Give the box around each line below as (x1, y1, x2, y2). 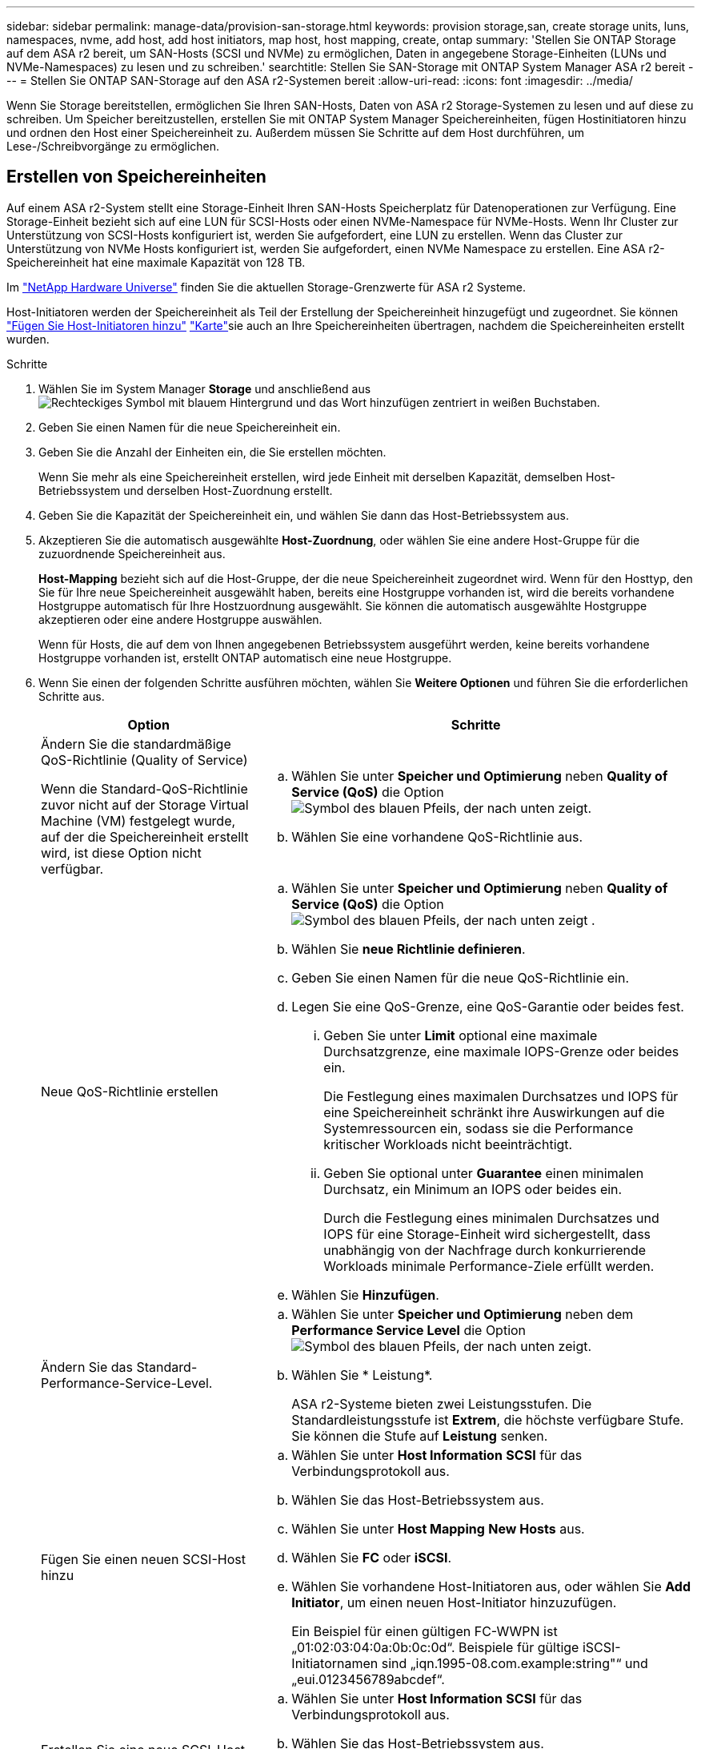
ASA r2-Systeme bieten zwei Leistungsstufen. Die (291, 1395, 592, 1412)
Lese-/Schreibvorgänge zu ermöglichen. (6, 139, 220, 153)
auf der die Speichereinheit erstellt (41, 828, 249, 845)
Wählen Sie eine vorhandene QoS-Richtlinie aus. (291, 828, 583, 845)
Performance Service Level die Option (291, 1321, 527, 1338)
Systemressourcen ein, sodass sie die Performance (323, 1120, 634, 1136)
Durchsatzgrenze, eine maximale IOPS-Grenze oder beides (323, 1043, 679, 1059)
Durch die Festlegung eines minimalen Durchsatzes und (323, 1209, 659, 1226)
